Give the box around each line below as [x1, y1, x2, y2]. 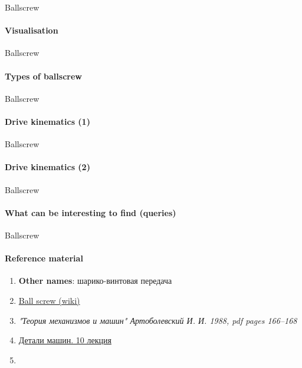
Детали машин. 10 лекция [18, 334, 111, 346]
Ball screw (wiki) [18, 294, 80, 306]
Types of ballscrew [5, 69, 82, 82]
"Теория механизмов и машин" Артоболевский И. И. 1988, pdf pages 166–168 [18, 314, 297, 326]
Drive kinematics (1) [5, 115, 90, 127]
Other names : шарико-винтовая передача [18, 274, 172, 287]
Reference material [5, 252, 83, 264]
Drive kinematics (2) [5, 161, 90, 173]
